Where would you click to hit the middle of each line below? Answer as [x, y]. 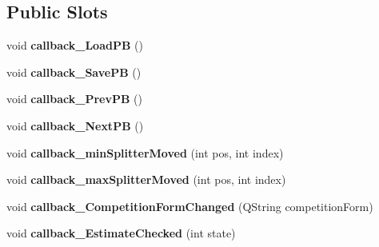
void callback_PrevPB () [74, 99]
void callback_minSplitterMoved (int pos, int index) [145, 152]
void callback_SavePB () [74, 72]
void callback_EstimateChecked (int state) [121, 233]
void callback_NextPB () [75, 125]
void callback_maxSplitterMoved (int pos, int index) [146, 179]
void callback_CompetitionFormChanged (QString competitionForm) [190, 206]
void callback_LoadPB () [75, 45]
